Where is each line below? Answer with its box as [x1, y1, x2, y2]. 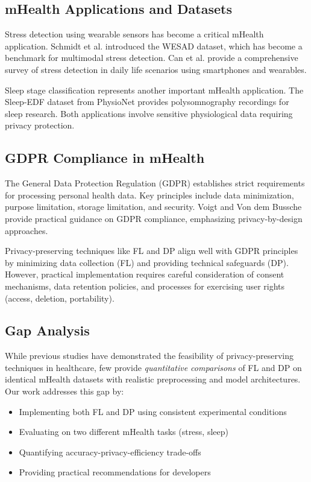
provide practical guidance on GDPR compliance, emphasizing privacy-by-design [5, 212, 303, 224]
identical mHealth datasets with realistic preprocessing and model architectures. [5, 373, 301, 385]
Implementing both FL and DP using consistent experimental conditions [19, 405, 287, 417]
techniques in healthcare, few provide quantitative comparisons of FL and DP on [5, 361, 302, 373]
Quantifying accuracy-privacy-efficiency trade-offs [19, 445, 201, 458]
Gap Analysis [5, 321, 90, 340]
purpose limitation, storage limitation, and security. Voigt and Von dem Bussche [5, 200, 302, 213]
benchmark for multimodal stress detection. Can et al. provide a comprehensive [5, 51, 298, 64]
